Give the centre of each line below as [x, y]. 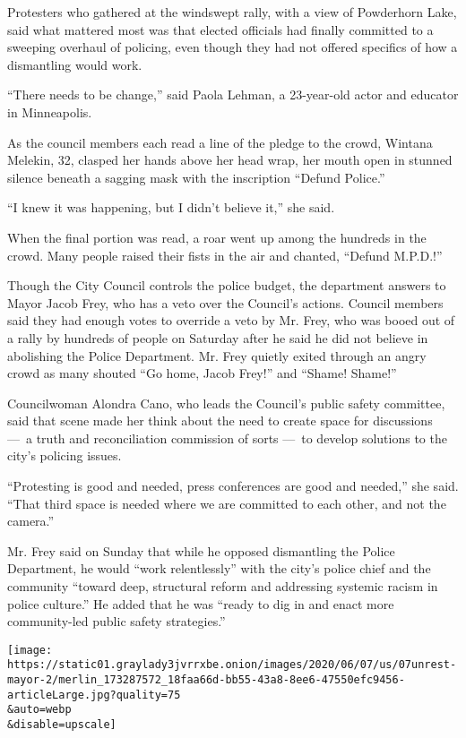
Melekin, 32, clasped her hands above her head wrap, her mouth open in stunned [230, 160]
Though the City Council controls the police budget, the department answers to [227, 285]
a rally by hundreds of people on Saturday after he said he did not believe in [218, 337]
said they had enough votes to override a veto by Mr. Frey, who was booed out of [231, 320]
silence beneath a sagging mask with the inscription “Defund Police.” [196, 177]
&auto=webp [39, 710]
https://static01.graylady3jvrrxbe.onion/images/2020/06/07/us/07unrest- [232, 665]
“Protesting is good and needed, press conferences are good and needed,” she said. [233, 486]
